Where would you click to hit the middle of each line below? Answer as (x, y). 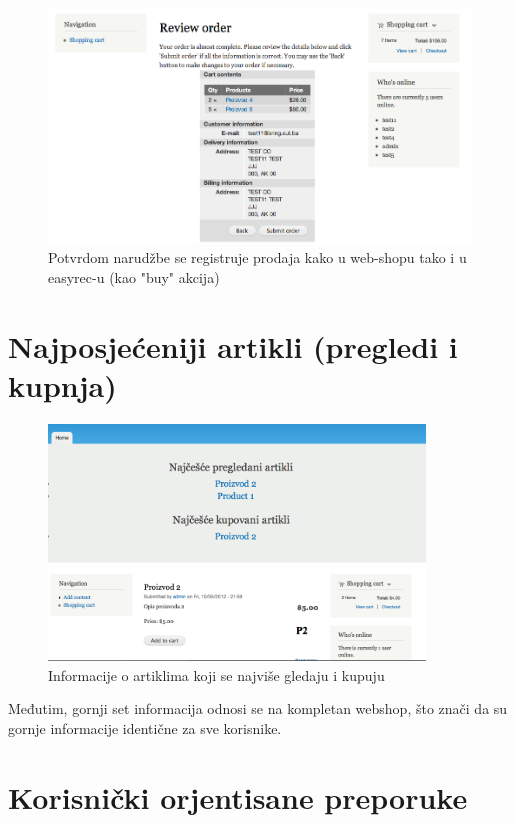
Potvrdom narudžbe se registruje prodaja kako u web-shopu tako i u (257, 257)
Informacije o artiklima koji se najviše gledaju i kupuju (216, 674)
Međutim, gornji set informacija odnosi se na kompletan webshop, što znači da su (258, 708)
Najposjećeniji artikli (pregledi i (233, 345)
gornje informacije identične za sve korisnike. (145, 728)
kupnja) (62, 384)
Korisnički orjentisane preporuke (238, 796)
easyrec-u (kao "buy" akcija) (134, 276)
